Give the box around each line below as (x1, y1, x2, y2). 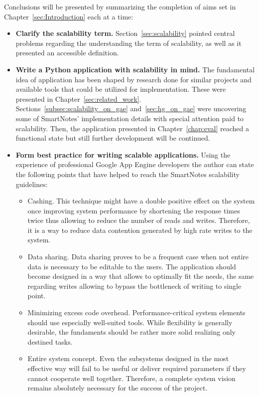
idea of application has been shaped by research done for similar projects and (15, 74, 252, 84)
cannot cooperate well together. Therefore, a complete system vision (27, 373, 236, 383)
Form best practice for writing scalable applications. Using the (15, 149, 231, 160)
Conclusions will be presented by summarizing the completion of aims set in (4, 1, 236, 11)
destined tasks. (27, 336, 73, 347)
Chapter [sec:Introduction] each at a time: (4, 11, 133, 21)
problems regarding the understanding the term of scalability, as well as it (15, 37, 242, 48)
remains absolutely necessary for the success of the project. (27, 383, 208, 393)
